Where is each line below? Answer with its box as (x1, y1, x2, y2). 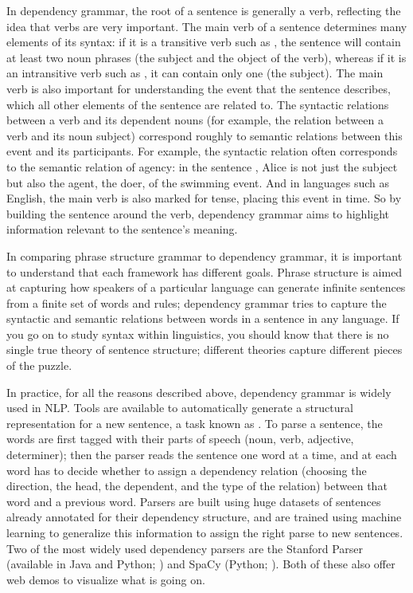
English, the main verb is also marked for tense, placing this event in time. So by (6, 190, 402, 206)
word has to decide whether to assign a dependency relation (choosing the (6, 461, 367, 478)
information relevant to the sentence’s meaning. (6, 221, 238, 238)
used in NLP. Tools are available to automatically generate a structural (6, 399, 353, 416)
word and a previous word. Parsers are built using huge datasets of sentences (6, 493, 381, 509)
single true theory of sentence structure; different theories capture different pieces (6, 341, 403, 358)
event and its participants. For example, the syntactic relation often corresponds (6, 143, 398, 159)
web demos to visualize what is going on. (6, 571, 205, 587)
